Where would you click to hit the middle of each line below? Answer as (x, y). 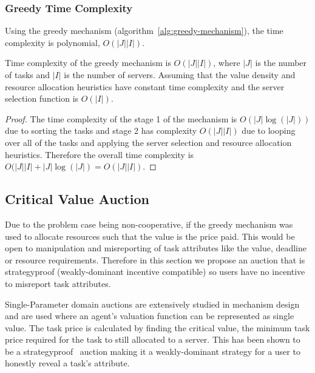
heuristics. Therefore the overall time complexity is (100, 154)
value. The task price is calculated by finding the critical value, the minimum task (157, 327)
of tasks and (28, 74)
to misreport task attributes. (58, 283)
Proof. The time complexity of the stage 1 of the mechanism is (121, 118)
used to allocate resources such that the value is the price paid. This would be (150, 236)
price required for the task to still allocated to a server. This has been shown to (153, 339)
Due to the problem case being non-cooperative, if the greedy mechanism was (149, 224)
